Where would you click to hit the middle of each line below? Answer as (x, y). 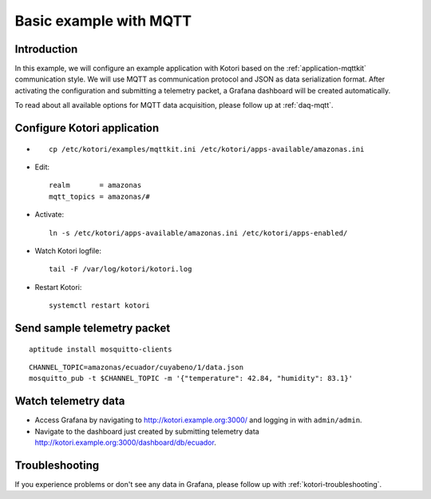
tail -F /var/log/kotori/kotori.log (121, 269)
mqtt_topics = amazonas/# (100, 196)
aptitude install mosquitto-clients (101, 349)
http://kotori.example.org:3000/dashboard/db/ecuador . (126, 442)
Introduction (46, 49)
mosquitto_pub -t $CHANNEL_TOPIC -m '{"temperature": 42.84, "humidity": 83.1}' (191, 378)
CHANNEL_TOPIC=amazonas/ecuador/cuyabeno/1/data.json (136, 367)
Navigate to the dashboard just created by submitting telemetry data (147, 431)
